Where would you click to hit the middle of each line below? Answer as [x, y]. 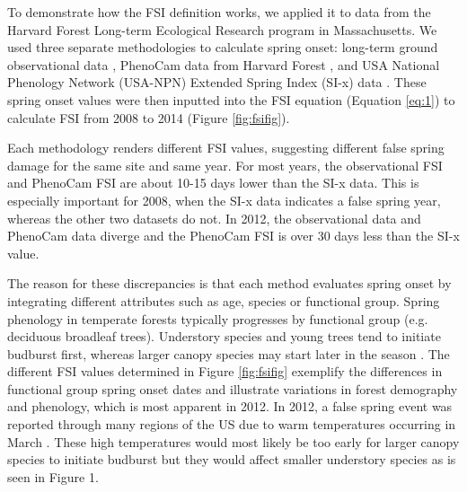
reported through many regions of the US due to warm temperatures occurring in [232, 424]
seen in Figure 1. [53, 476]
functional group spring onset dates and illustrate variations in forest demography [233, 388]
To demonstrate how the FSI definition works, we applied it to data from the [219, 12]
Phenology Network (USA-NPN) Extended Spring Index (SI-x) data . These [217, 82]
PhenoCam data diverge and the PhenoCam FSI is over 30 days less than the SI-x [233, 236]
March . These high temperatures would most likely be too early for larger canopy [233, 441]
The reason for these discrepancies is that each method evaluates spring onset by [229, 283]
